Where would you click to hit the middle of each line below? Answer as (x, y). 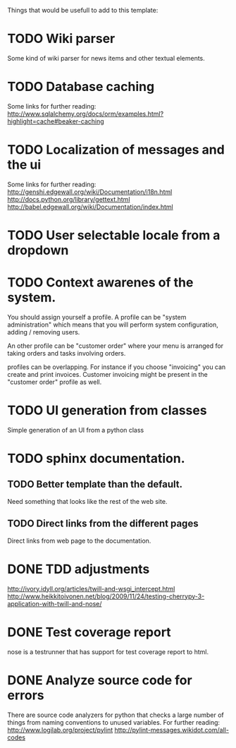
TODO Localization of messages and (116, 150)
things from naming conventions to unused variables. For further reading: (114, 722)
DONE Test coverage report (89, 632)
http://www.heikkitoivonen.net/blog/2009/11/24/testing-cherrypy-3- (106, 596)
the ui (24, 165)
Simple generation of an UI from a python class (76, 430)
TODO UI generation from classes (107, 410)
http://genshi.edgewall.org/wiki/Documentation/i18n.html (90, 192)
